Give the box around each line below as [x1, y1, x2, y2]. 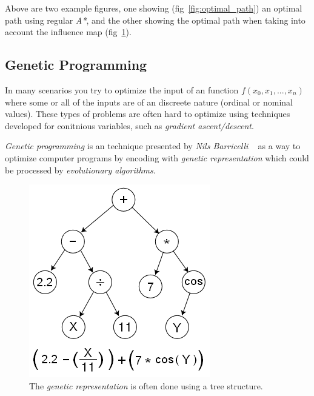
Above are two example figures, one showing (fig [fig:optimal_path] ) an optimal [5, 2, 302, 14]
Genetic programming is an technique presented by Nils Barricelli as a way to [5, 139, 301, 152]
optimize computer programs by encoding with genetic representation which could [5, 151, 309, 164]
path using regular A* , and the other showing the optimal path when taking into [5, 13, 306, 26]
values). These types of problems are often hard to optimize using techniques [5, 107, 290, 120]
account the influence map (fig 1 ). [5, 25, 132, 38]
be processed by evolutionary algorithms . [5, 163, 156, 176]
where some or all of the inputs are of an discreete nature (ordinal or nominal [5, 95, 293, 108]
